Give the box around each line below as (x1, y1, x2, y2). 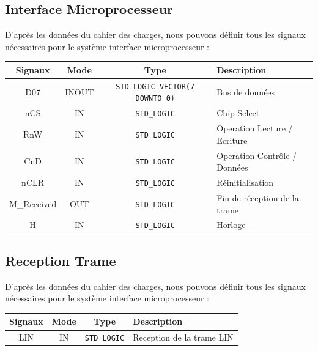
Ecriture (216, 133, 248, 146)
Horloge (216, 218, 246, 231)
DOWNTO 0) (135, 94, 175, 103)
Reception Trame (5, 251, 116, 270)
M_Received (9, 197, 57, 210)
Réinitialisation (216, 176, 274, 189)
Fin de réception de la (216, 191, 299, 204)
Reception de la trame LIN (133, 331, 234, 344)
